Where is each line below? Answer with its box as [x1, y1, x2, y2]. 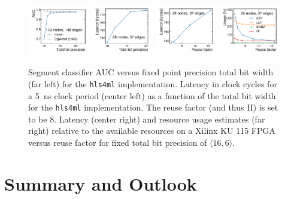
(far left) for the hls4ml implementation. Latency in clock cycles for [28, 77, 277, 90]
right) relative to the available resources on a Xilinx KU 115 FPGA [28, 124, 276, 137]
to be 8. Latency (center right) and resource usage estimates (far [28, 112, 265, 125]
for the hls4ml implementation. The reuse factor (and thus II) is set [28, 101, 278, 114]
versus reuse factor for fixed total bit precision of [28, 136, 207, 149]
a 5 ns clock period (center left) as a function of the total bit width [28, 89, 276, 102]
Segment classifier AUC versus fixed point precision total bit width [28, 66, 274, 78]
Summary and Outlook [4, 171, 197, 195]
